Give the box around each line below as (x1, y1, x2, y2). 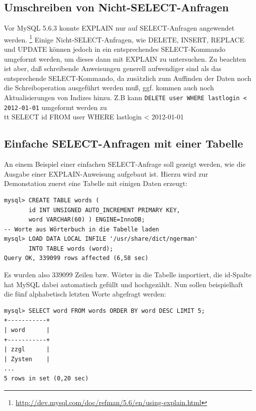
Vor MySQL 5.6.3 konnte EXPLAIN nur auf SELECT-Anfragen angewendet (4, 23, 235, 33)
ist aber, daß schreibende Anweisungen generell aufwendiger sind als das (4, 63, 222, 74)
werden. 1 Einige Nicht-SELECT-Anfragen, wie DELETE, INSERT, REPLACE (4, 33, 245, 44)
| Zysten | (4, 355, 50, 363)
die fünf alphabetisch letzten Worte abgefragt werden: (4, 289, 166, 299)
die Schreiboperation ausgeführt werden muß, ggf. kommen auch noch (4, 82, 214, 93)
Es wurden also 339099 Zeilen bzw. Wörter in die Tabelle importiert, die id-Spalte (4, 269, 252, 280)
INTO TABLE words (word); (29, 245, 113, 252)
